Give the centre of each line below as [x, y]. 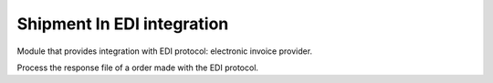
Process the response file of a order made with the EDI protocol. [138, 67]
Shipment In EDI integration [123, 24]
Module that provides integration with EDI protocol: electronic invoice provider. [165, 51]
